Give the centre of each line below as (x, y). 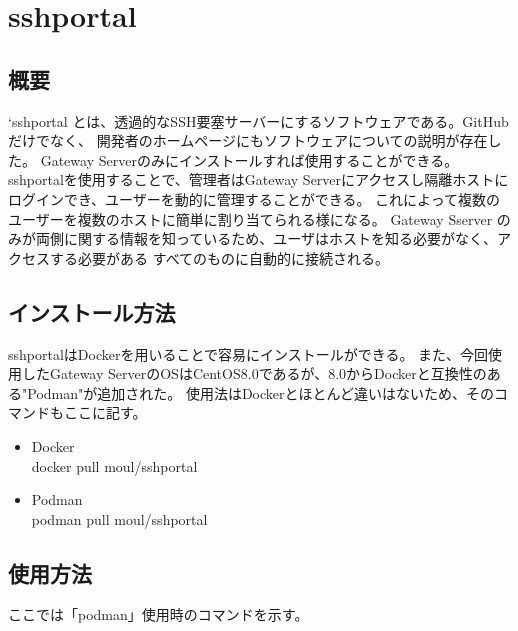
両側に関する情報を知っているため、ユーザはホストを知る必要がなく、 (266, 238)
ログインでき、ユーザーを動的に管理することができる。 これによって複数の (254, 198)
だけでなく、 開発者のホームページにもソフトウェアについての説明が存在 (248, 140)
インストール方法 (92, 311)
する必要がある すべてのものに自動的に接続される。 (219, 257)
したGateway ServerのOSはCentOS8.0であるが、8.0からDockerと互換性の (254, 373)
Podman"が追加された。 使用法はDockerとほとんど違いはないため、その (261, 392)
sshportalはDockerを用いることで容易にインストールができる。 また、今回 (248, 353)
